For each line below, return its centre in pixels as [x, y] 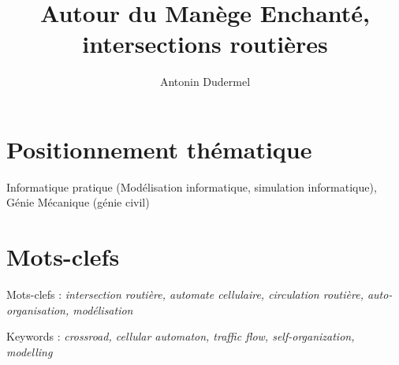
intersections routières [205, 44]
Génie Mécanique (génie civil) [78, 202]
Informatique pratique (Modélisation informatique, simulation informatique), [192, 186]
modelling [30, 351]
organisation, [38, 309]
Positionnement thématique [159, 149]
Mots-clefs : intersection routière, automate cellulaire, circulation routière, [185, 294]
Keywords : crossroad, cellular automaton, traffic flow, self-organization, [181, 336]
